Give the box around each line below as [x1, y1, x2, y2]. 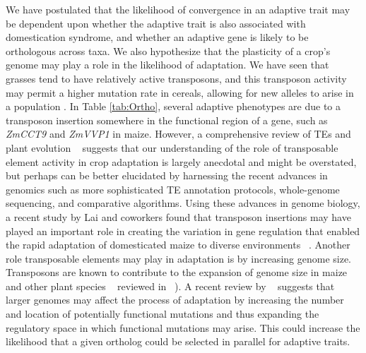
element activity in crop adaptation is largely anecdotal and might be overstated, [6, 154, 357, 169]
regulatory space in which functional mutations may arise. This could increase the [6, 320, 360, 335]
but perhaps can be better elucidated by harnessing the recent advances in [6, 168, 328, 183]
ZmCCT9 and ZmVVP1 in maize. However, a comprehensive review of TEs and [6, 126, 351, 141]
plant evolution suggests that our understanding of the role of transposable [6, 140, 338, 155]
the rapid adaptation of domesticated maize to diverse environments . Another [6, 237, 350, 252]
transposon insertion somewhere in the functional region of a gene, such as [6, 112, 328, 127]
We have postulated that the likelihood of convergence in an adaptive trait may [6, 2, 350, 16]
